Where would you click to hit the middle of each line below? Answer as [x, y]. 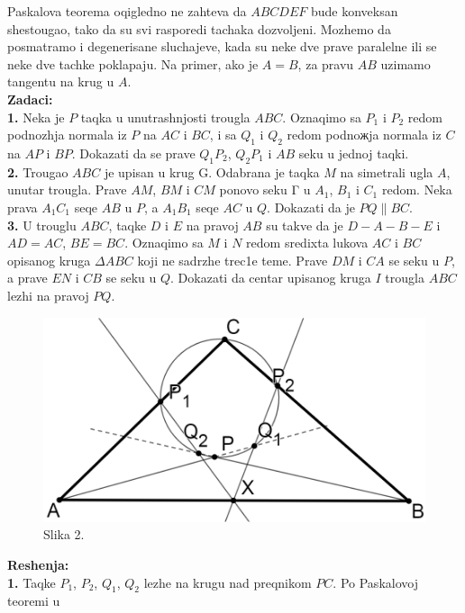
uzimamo [406, 63]
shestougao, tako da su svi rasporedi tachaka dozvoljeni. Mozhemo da [199, 28]
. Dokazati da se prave [133, 153]
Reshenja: [38, 565]
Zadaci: [30, 99]
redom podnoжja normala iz [364, 135]
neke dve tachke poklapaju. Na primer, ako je [133, 63]
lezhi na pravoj [48, 295]
